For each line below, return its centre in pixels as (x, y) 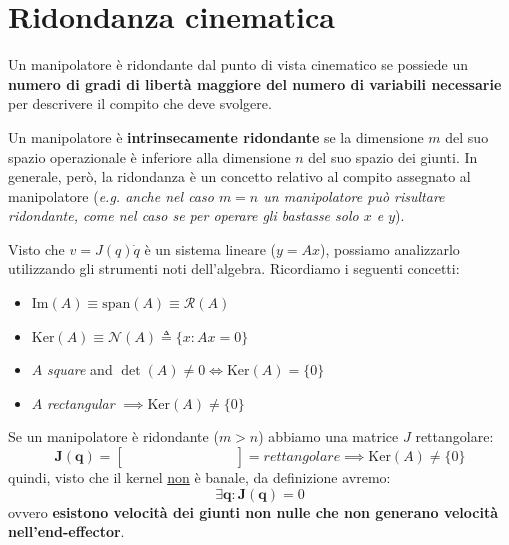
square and (79, 369)
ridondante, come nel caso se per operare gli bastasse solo (183, 215)
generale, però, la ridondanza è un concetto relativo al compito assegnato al (239, 176)
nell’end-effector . (66, 531)
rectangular (80, 402)
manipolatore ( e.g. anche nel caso (111, 195)
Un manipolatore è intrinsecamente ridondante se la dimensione (216, 136)
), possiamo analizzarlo (390, 248)
